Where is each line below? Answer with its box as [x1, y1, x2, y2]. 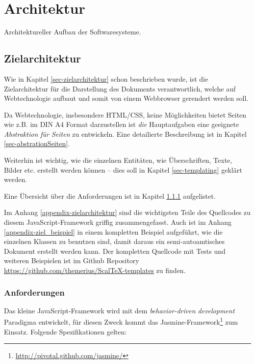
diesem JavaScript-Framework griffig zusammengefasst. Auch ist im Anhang [4, 217, 232, 227]
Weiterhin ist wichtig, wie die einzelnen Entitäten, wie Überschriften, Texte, [4, 155, 232, 165]
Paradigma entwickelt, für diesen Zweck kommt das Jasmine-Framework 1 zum [4, 315, 238, 327]
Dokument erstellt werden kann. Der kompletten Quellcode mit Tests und [4, 245, 226, 256]
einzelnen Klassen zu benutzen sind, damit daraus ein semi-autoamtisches [4, 236, 225, 246]
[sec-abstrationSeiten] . [4, 138, 70, 149]
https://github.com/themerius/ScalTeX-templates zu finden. [4, 265, 186, 275]
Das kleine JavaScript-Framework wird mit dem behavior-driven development [4, 305, 235, 315]
